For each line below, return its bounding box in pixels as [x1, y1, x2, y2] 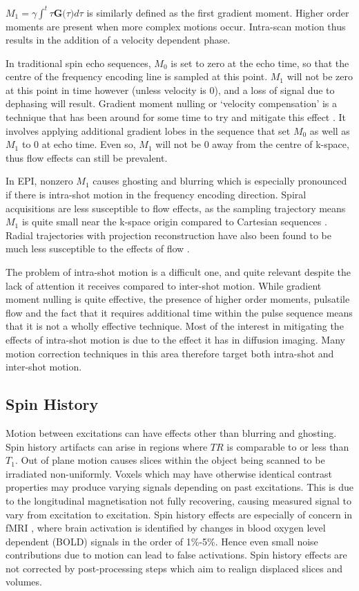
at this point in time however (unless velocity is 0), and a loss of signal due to [6, 82, 335, 97]
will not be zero [287, 69, 353, 84]
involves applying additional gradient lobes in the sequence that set [6, 123, 291, 138]
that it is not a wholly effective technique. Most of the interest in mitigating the [6, 319, 344, 333]
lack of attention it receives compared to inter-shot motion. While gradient [6, 278, 322, 292]
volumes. [6, 574, 42, 589]
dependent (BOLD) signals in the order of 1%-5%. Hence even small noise [6, 534, 318, 548]
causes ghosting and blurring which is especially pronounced [93, 173, 347, 188]
